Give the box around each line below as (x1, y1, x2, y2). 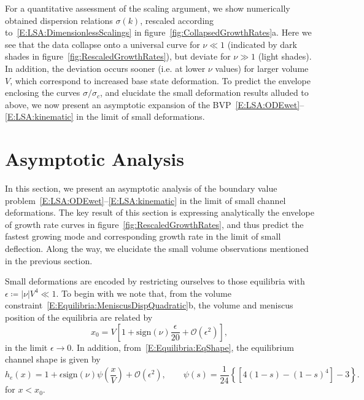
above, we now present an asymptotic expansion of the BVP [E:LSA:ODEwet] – (5, 98, 304, 111)
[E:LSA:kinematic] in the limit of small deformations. (5, 110, 205, 123)
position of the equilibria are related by (5, 311, 153, 323)
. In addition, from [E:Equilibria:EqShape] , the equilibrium (71, 340, 294, 353)
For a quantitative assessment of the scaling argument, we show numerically (5, 2, 290, 14)
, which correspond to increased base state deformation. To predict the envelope (10, 74, 311, 87)
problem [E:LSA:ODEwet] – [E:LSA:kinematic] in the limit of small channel (5, 194, 286, 206)
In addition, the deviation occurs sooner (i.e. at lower (5, 61, 206, 74)
